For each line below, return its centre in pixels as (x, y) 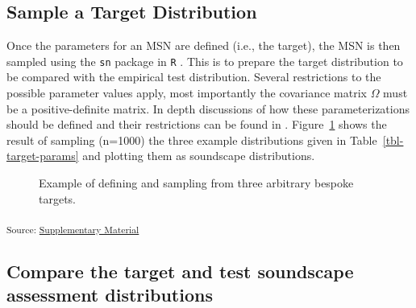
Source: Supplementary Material (73, 229)
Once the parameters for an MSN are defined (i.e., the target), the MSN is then (204, 45)
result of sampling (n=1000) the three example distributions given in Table (192, 140)
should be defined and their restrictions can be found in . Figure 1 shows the (197, 124)
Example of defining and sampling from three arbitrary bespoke (196, 183)
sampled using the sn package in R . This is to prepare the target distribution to (205, 61)
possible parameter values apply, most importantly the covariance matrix (187, 93)
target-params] (43, 156)
